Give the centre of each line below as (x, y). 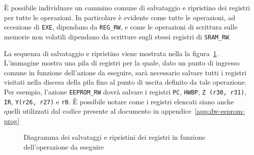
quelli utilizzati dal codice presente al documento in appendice (98, 111)
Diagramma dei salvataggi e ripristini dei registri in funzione (114, 137)
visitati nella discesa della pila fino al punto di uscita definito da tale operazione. (125, 82)
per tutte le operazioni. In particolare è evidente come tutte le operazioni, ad (120, 17)
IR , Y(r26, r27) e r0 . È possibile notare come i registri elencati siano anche (119, 101)
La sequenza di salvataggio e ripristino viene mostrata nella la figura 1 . (111, 53)
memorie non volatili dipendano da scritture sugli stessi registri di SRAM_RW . (117, 36)
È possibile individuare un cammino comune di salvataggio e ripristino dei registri (127, 7)
